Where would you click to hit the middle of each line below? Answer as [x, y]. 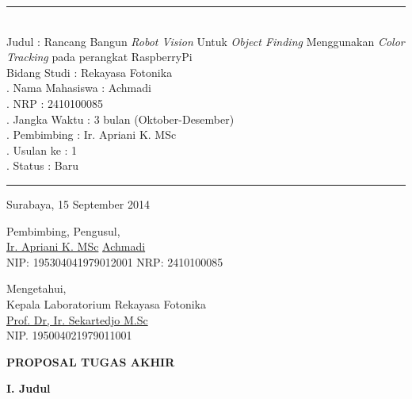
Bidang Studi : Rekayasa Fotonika [90, 72]
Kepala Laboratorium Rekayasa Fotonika [106, 303]
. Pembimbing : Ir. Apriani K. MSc [92, 134]
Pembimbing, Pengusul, [63, 230]
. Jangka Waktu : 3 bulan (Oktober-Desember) [120, 119]
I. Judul [29, 388]
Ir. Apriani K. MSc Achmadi [76, 246]
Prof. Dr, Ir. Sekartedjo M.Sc [77, 319]
